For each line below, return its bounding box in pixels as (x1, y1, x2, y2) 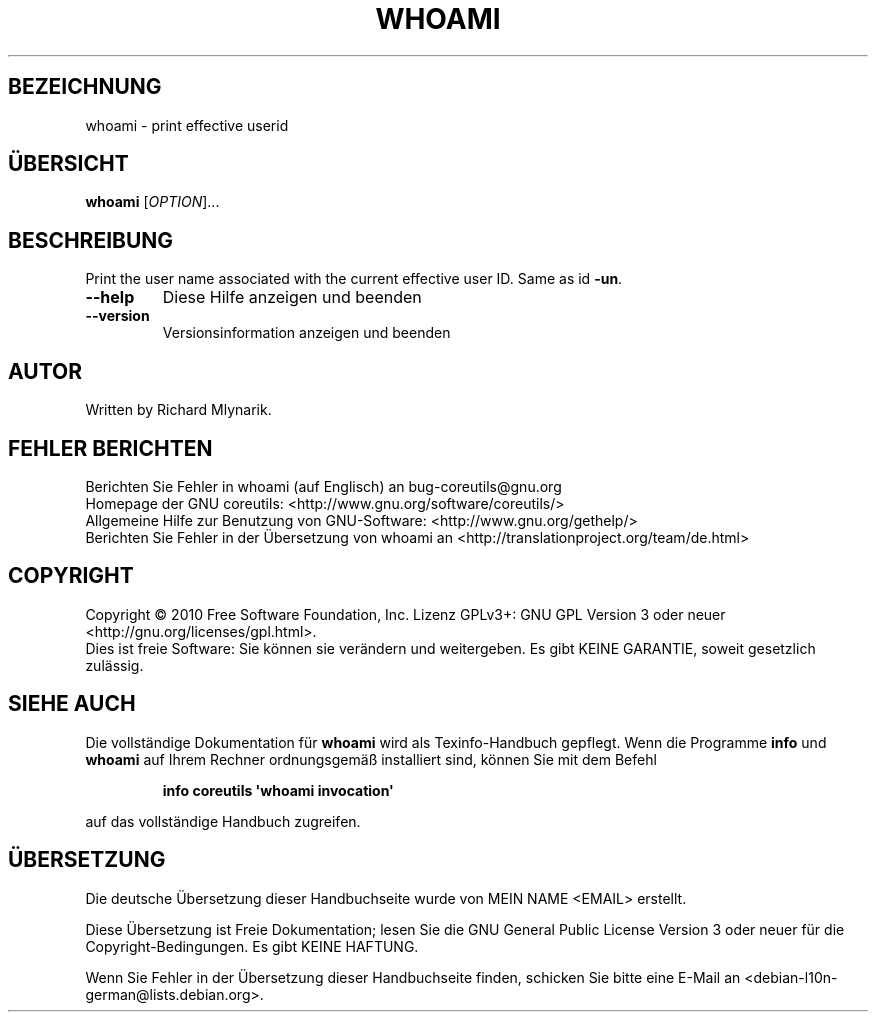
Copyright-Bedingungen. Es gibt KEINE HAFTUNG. (85, 937, 419, 955)
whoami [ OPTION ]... (85, 193, 220, 211)
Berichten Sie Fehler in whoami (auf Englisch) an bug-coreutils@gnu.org (85, 477, 562, 495)
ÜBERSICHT (8, 151, 129, 177)
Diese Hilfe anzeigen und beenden (162, 287, 422, 308)
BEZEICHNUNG (8, 74, 162, 100)
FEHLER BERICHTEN (8, 435, 213, 461)
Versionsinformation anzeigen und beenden (162, 324, 451, 342)
